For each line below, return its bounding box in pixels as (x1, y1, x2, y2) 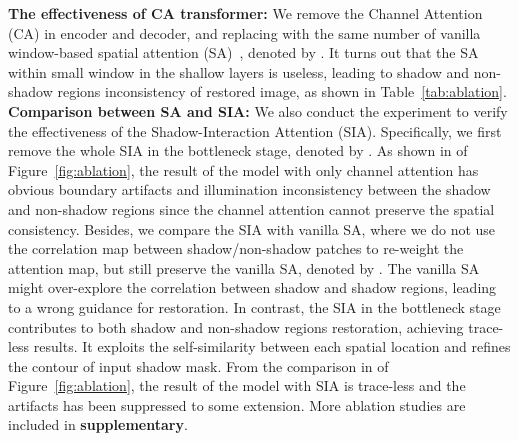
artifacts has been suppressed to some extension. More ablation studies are (8, 394, 466, 415)
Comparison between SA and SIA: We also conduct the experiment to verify (8, 100, 508, 121)
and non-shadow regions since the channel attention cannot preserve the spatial (8, 198, 495, 219)
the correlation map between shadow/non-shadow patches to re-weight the (8, 238, 464, 259)
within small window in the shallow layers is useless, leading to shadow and (8, 61, 470, 82)
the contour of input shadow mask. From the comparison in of (8, 355, 389, 376)
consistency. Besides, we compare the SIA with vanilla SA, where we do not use (8, 218, 496, 239)
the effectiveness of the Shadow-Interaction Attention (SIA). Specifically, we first (8, 120, 502, 141)
